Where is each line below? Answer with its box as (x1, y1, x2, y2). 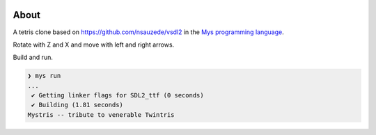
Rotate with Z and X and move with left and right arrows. (13, 40, 175, 49)
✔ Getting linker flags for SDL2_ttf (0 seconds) (31, 91, 205, 100)
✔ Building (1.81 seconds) (31, 101, 123, 109)
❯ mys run (27, 72, 61, 80)
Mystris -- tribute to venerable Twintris (27, 111, 175, 118)
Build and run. (13, 53, 54, 62)
